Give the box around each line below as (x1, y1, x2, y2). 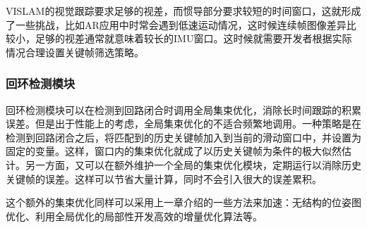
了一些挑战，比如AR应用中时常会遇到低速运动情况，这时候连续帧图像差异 (6, 17, 347, 32)
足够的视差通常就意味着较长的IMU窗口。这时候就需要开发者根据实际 (35, 31, 352, 46)
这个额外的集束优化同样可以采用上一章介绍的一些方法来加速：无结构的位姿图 (6, 195, 361, 210)
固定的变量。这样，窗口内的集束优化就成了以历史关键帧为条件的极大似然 (6, 144, 342, 158)
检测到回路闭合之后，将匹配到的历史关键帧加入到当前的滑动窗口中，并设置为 (6, 129, 361, 144)
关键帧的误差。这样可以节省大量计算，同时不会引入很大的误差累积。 (6, 171, 322, 186)
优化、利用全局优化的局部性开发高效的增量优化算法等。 (6, 208, 263, 223)
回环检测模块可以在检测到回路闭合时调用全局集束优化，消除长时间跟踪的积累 (6, 102, 361, 117)
